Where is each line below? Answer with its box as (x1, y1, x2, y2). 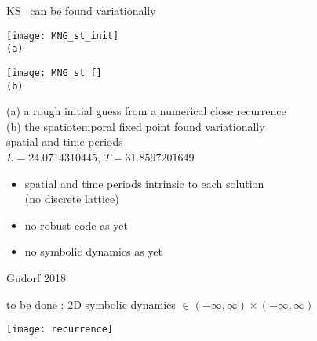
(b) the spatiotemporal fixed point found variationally (6, 118, 265, 134)
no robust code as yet (24, 216, 129, 233)
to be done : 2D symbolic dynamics (6, 296, 176, 312)
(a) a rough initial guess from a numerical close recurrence (6, 103, 286, 119)
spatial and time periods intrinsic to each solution (24, 175, 264, 191)
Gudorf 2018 (6, 269, 66, 285)
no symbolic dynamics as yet (24, 243, 163, 259)
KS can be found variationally (6, 2, 156, 18)
